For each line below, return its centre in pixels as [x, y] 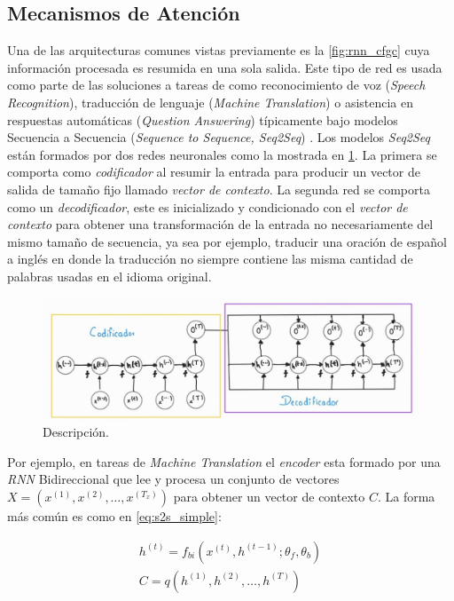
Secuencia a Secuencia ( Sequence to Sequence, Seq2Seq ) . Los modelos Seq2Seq [219, 137]
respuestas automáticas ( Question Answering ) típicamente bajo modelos [203, 119]
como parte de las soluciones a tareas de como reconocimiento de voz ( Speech [216, 85]
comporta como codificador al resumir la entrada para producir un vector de [214, 172]
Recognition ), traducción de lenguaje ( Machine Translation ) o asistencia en [211, 102]
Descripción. [76, 432]
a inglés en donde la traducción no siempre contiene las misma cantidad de [210, 259]
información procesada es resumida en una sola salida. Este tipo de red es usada [225, 67]
